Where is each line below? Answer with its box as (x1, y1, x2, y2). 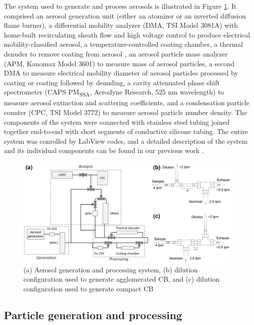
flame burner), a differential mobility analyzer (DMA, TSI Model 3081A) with (4, 20, 238, 30)
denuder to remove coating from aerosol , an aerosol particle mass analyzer (4, 48, 228, 58)
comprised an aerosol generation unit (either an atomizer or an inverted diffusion (4, 10, 246, 20)
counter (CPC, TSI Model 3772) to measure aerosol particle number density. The (4, 107, 247, 117)
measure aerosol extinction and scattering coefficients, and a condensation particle (4, 97, 250, 108)
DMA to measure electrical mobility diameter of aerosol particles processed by (4, 68, 238, 78)
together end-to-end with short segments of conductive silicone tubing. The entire (4, 126, 248, 136)
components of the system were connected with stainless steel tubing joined (4, 116, 230, 127)
